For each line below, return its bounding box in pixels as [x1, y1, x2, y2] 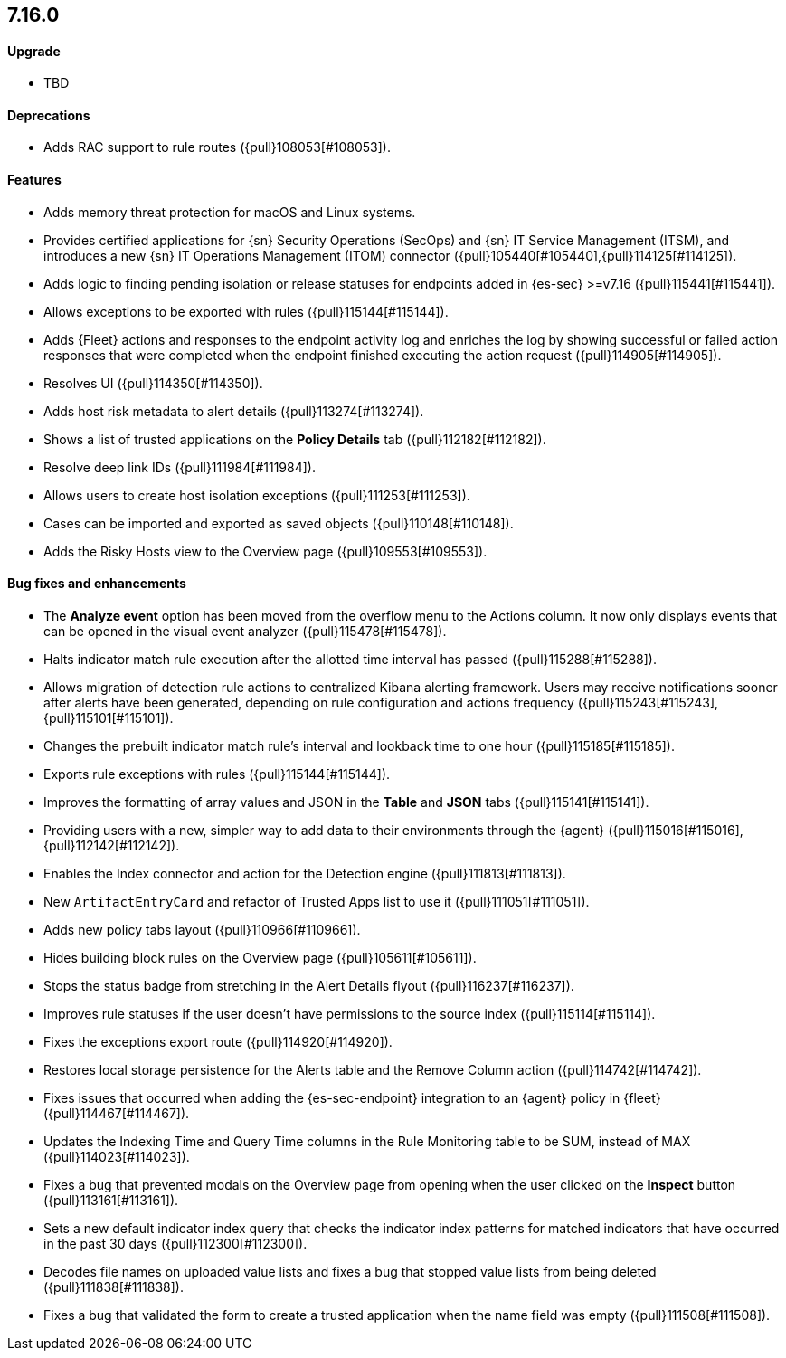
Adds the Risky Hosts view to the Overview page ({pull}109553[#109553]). [43, 543, 488, 559]
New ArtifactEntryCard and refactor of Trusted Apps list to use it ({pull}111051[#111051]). [43, 893, 590, 909]
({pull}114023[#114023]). [43, 1148, 190, 1164]
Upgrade [7, 43, 61, 59]
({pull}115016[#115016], [608, 821, 743, 838]
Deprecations [7, 107, 90, 123]
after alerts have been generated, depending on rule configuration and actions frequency [43, 694, 574, 710]
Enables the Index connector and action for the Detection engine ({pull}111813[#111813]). [43, 865, 566, 881]
